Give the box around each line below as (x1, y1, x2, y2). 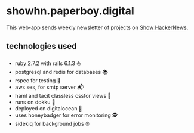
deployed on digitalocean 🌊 (14, 104, 82, 112)
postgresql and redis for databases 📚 (14, 68, 109, 75)
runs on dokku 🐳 (14, 98, 56, 106)
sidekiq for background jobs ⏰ (14, 120, 90, 127)
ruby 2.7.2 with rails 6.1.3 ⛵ (14, 60, 82, 67)
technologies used (6, 41, 77, 51)
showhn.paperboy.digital (6, 4, 134, 18)
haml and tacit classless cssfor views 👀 (14, 92, 112, 99)
